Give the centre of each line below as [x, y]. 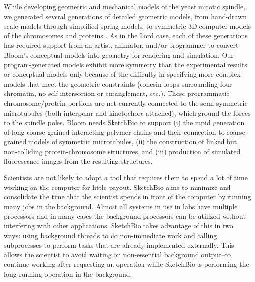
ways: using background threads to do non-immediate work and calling [111, 235]
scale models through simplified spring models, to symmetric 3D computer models [127, 26]
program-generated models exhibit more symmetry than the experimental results [126, 64]
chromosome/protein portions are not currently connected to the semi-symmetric [126, 103]
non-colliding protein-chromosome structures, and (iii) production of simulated [122, 151]
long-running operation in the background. [68, 274]
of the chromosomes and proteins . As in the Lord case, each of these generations [126, 35]
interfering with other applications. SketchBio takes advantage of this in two [119, 226]
